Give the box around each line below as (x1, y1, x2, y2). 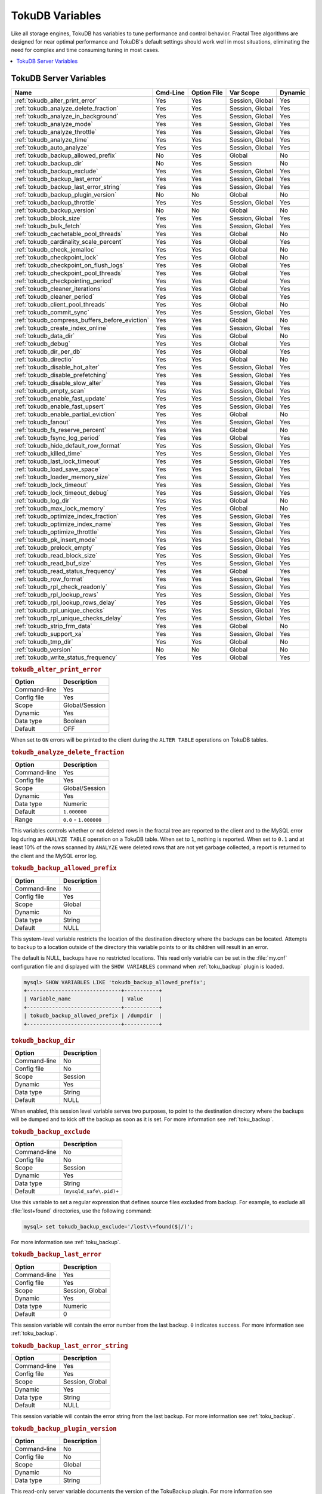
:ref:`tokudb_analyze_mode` (14, 120, 93, 128)
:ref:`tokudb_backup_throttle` (14, 198, 97, 206)
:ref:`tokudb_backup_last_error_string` (14, 182, 122, 191)
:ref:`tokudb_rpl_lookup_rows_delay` (14, 598, 116, 607)
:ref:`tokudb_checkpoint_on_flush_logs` (14, 261, 125, 269)
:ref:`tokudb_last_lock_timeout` (14, 457, 101, 466)
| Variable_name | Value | (23, 996, 162, 1002)
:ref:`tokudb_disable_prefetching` (14, 371, 108, 379)
